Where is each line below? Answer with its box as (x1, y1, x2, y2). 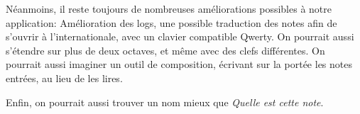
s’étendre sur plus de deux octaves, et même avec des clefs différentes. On (6, 42, 325, 57)
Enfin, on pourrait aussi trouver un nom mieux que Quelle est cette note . (6, 94, 324, 109)
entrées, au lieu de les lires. (6, 70, 123, 85)
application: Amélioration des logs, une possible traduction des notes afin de (6, 15, 337, 30)
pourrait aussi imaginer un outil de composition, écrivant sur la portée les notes (6, 57, 352, 72)
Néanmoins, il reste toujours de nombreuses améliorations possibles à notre (6, 1, 332, 16)
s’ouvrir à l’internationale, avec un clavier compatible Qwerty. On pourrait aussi (6, 29, 354, 44)
